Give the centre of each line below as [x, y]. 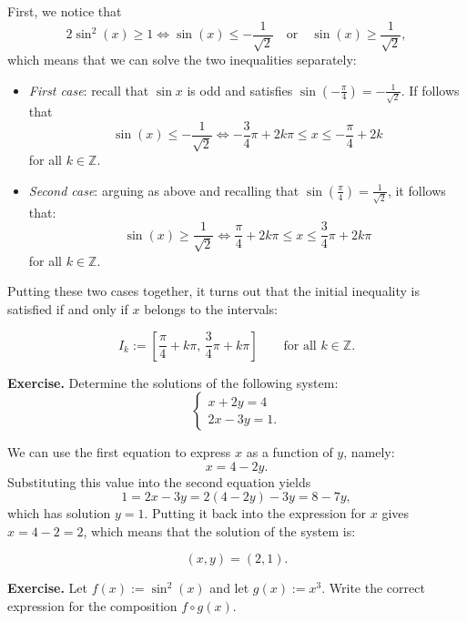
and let [229, 588]
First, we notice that [65, 11]
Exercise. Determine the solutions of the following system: [173, 382]
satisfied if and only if [68, 308]
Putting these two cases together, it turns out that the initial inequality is [213, 291]
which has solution [59, 513]
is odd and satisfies [240, 90]
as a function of [289, 452]
